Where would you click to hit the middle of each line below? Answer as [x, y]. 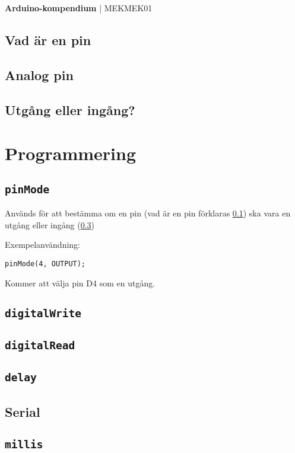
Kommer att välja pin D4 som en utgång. [80, 283]
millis [24, 445]
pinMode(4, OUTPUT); [45, 264]
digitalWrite [43, 313]
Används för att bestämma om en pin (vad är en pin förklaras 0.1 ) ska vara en [148, 213]
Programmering [71, 153]
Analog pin [39, 74]
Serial [23, 411]
